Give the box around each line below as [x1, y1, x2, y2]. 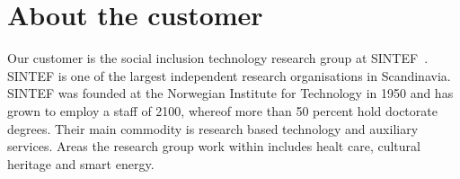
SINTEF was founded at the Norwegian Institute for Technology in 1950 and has [7, 84, 454, 103]
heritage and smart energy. [7, 154, 155, 173]
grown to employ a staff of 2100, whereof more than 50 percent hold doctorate [7, 101, 438, 120]
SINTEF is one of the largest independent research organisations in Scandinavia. [7, 66, 451, 85]
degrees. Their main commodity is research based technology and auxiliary [7, 119, 419, 138]
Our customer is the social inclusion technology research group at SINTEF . [7, 49, 429, 67]
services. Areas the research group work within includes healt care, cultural [7, 137, 420, 156]
